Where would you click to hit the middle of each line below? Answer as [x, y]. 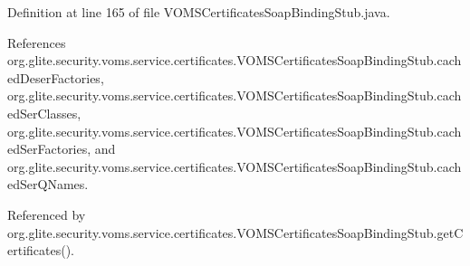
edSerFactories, [49, 149]
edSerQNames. [48, 184]
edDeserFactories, [56, 77]
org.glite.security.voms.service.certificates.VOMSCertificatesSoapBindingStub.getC [235, 232]
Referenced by [47, 214]
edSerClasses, [44, 113]
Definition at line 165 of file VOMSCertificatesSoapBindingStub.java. [199, 12]
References [37, 42]
